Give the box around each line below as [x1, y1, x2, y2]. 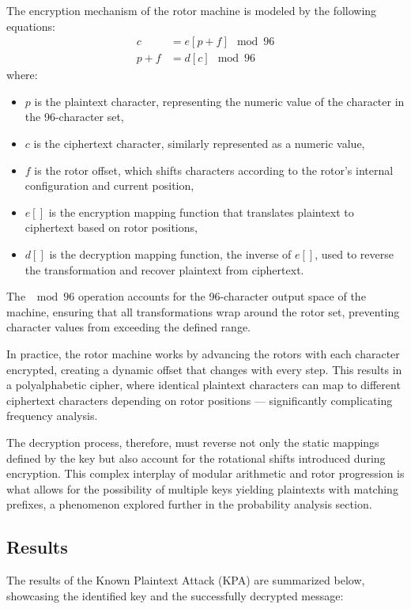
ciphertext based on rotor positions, [25, 219, 198, 236]
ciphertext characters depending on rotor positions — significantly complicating [6, 391, 393, 408]
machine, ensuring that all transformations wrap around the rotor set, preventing [6, 303, 400, 320]
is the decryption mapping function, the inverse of [49, 246, 292, 262]
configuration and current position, [25, 177, 194, 194]
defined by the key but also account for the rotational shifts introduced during [6, 449, 386, 466]
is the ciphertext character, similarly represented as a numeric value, [33, 135, 365, 152]
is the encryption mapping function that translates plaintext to [48, 203, 354, 220]
